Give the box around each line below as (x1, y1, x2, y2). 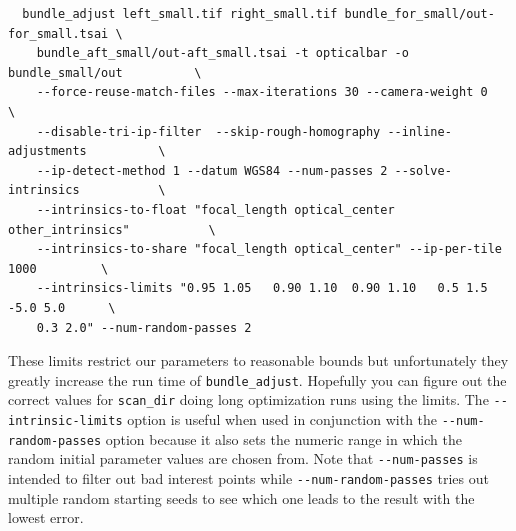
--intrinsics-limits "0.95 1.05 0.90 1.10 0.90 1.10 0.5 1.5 (36, 281, 488, 296)
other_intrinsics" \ (8, 222, 216, 237)
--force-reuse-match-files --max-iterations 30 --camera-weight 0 (36, 85, 488, 100)
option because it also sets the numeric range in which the (105, 428, 462, 449)
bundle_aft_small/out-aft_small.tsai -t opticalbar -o (36, 46, 409, 61)
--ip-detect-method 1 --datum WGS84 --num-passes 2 (36, 163, 388, 178)
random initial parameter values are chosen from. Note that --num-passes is (8, 448, 478, 469)
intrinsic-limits (8, 414, 123, 428)
